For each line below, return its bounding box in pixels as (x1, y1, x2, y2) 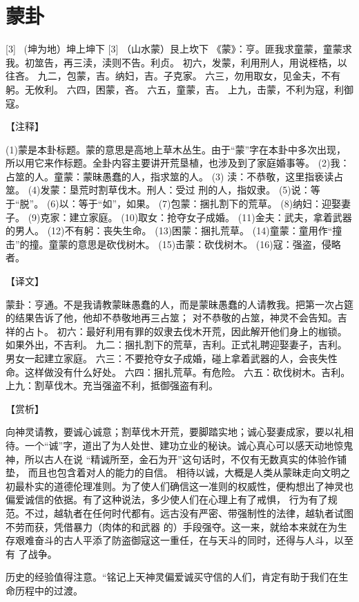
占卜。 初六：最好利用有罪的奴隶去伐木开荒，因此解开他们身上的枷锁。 (24, 323, 347, 338)
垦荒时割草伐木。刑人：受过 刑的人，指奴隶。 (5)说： (69, 182, 311, 197)
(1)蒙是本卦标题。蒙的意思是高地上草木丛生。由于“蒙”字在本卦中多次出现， (6, 142, 347, 156)
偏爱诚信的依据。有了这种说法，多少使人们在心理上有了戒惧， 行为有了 (6, 492, 328, 507)
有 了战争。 (6, 546, 57, 561)
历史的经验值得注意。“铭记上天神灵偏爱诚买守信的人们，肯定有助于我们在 (6, 570, 339, 584)
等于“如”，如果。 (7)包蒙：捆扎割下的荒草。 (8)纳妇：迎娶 (78, 196, 342, 211)
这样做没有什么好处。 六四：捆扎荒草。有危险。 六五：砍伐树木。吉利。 (24, 364, 351, 379)
